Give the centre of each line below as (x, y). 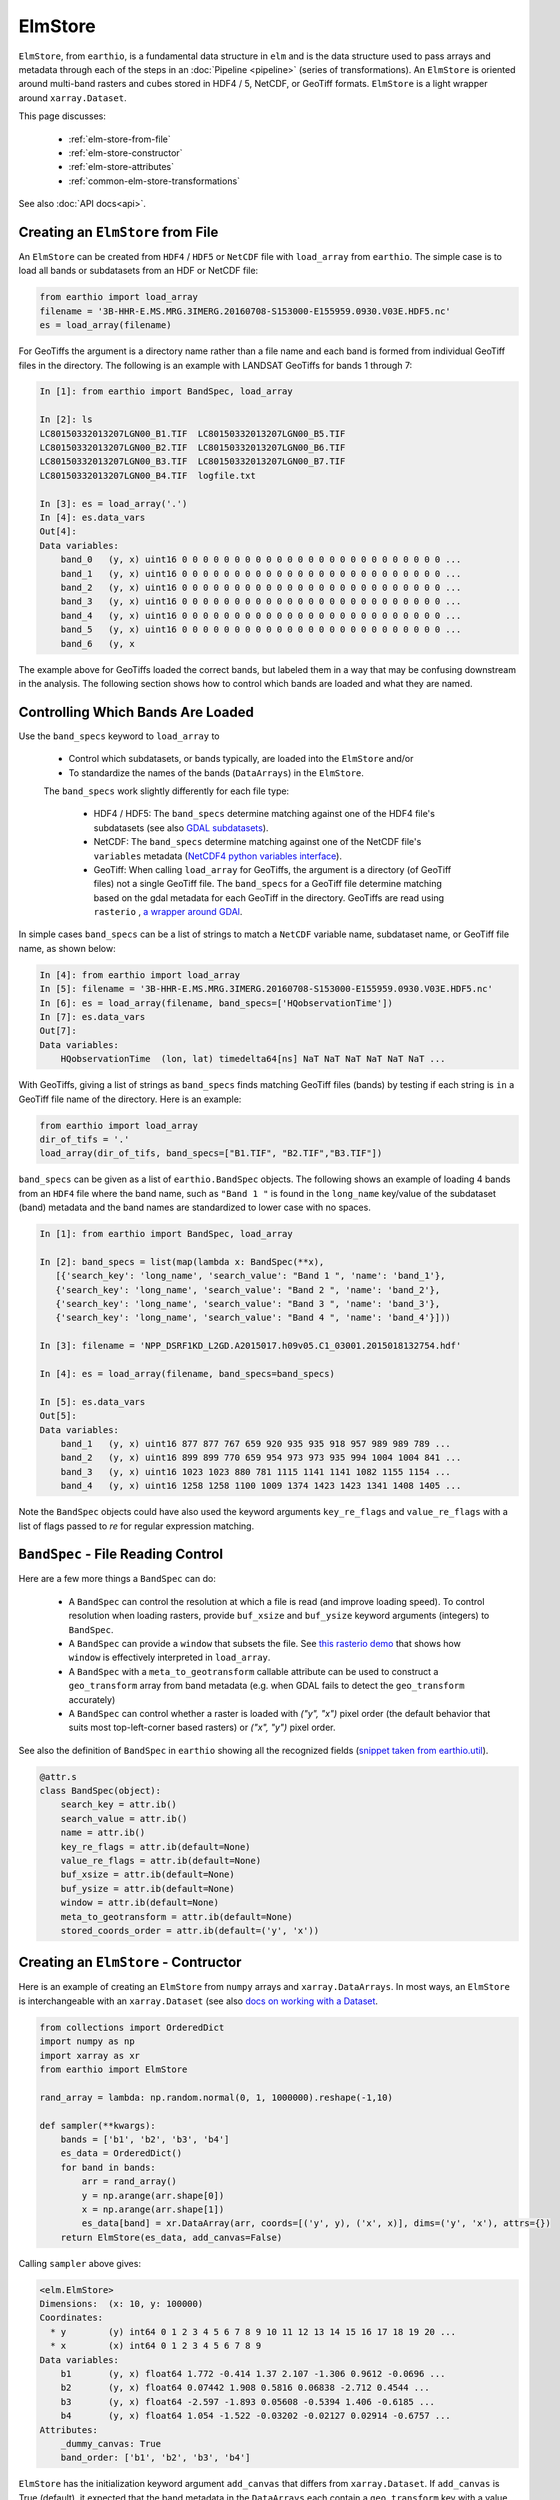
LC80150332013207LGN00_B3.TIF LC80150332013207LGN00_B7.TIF (192, 461)
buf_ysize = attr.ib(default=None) (147, 1888)
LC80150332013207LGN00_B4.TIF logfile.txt (148, 475)
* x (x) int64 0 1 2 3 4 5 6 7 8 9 (156, 2346)
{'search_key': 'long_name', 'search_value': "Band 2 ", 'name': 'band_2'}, (248, 1289)
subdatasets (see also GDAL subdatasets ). (181, 827)
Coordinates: (71, 2318)
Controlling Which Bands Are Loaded (136, 711)
